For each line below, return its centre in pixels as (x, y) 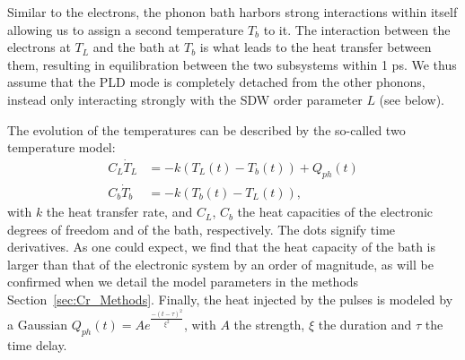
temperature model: (61, 147)
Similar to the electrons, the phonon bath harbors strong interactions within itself (232, 12)
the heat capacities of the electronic (335, 212)
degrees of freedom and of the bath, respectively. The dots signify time (202, 229)
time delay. (37, 344)
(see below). (412, 99)
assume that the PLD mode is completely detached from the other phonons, (216, 82)
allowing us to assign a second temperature (126, 29)
